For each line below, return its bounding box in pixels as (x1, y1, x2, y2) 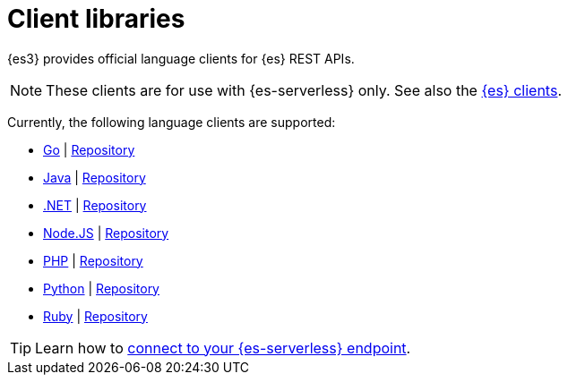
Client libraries (7, 4, 185, 34)
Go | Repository (43, 141, 135, 157)
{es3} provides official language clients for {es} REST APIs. (7, 50, 355, 66)
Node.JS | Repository (43, 225, 169, 241)
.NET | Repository (43, 197, 147, 213)
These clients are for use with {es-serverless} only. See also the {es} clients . (46, 81, 562, 99)
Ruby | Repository (43, 308, 148, 324)
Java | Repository (43, 169, 146, 185)
